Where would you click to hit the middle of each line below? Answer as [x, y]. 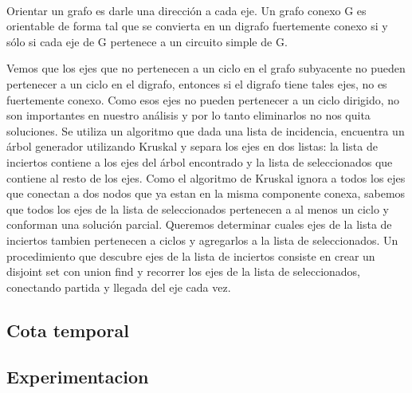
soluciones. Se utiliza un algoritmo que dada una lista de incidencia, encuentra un [206, 130]
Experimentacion [78, 377]
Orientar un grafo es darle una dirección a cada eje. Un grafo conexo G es [186, 10]
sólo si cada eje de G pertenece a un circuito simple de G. [147, 41]
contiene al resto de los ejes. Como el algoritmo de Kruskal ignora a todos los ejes [206, 177]
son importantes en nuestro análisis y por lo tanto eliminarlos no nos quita [188, 115]
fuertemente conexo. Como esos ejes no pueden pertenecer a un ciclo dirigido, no [203, 99]
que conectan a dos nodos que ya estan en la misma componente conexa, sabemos [206, 193]
